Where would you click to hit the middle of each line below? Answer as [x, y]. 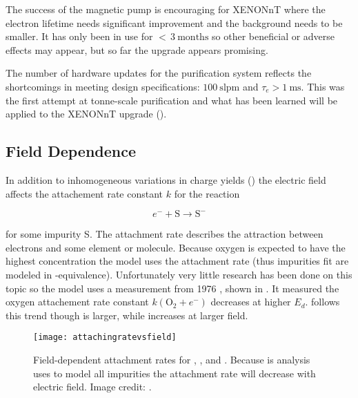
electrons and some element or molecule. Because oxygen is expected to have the [176, 247]
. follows [322, 302]
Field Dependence [71, 151]
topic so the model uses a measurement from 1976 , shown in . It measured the [172, 288]
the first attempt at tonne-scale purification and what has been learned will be [172, 100]
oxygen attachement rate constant [77, 302]
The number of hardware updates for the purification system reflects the [159, 73]
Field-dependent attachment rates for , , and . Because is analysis [172, 359]
